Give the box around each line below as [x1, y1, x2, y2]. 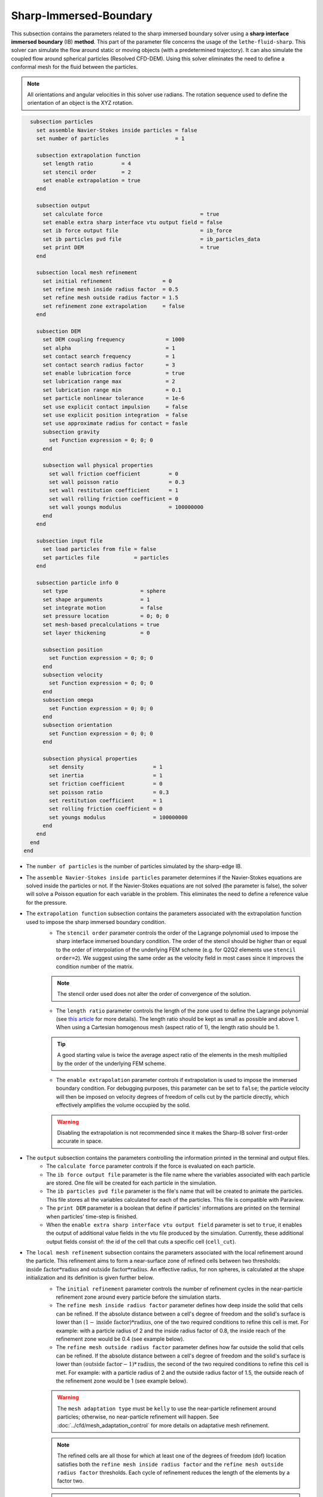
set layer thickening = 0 [42, 629, 150, 637]
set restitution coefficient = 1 [48, 797, 163, 804]
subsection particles [30, 119, 94, 125]
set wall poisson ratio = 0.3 [48, 479, 185, 486]
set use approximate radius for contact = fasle [42, 420, 188, 427]
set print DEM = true [42, 244, 220, 251]
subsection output [36, 202, 90, 209]
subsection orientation [42, 722, 112, 729]
